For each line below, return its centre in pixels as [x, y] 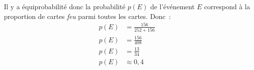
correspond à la [227, 6]
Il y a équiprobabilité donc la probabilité [65, 6]
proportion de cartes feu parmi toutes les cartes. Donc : [87, 16]
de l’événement [172, 6]
